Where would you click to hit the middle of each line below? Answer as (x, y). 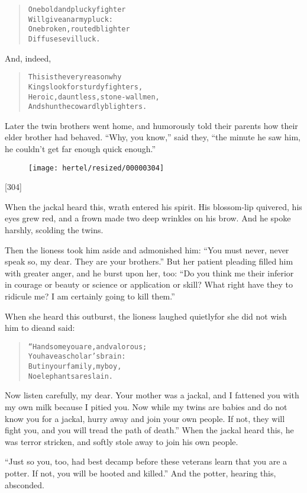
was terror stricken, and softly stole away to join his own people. (122, 441)
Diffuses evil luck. (64, 39)
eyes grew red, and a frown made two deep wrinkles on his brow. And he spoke (148, 218)
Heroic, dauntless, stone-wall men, (94, 97)
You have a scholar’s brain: (77, 357)
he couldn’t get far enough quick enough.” (80, 149)
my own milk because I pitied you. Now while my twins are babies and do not (146, 407)
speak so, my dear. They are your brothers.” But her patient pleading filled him (149, 261)
